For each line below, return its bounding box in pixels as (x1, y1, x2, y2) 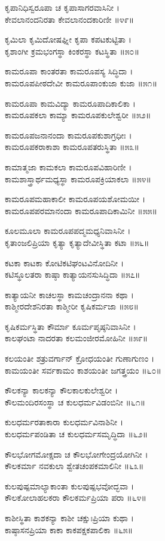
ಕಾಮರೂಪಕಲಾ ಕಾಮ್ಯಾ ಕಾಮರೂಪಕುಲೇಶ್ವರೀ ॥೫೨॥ (5, 109, 151, 121)
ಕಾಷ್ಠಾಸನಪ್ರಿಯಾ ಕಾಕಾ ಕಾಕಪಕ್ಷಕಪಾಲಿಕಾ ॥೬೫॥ (5, 523, 133, 536)
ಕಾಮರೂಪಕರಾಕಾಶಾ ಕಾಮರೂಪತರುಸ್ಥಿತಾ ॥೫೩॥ (5, 140, 139, 153)
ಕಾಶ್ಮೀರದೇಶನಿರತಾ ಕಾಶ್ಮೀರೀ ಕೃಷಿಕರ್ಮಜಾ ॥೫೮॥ (5, 300, 139, 312)
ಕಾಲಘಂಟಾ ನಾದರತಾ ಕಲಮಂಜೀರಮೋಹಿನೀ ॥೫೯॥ (5, 332, 148, 344)
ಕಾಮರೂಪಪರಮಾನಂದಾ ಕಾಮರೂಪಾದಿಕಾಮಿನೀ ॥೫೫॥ (5, 204, 157, 217)
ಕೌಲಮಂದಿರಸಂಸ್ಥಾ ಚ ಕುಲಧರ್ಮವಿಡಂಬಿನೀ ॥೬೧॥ (5, 395, 146, 408)
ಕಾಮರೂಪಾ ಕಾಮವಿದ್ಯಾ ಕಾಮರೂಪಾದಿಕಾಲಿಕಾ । (5, 97, 136, 109)
